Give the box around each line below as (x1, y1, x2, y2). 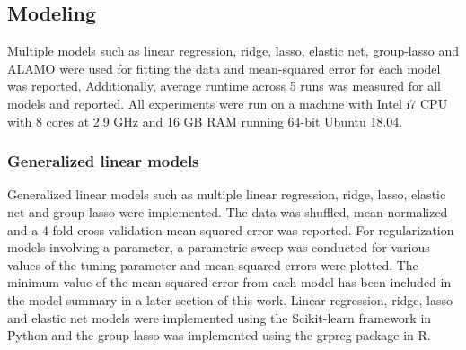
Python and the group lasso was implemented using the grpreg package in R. (7, 326, 431, 345)
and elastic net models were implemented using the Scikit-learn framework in (7, 308, 432, 327)
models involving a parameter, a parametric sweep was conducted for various (7, 238, 430, 257)
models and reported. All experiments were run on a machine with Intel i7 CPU (7, 93, 448, 112)
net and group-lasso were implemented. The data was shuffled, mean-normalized (7, 202, 448, 221)
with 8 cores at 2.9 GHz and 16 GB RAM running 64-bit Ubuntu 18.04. (7, 111, 403, 130)
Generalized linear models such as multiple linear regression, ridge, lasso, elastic (7, 185, 446, 204)
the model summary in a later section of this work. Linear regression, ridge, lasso (7, 290, 453, 309)
